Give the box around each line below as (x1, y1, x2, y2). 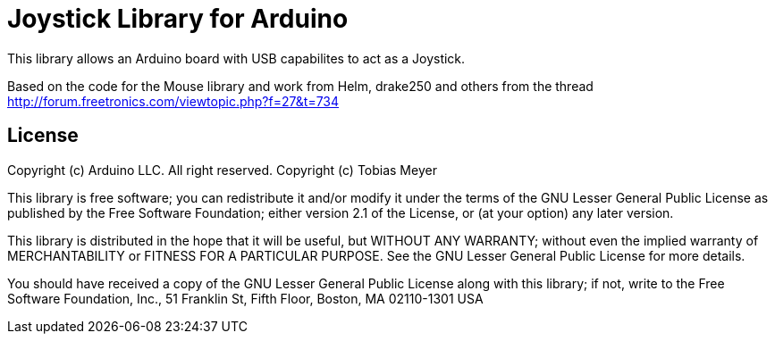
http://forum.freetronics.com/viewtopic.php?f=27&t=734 (7, 93, 340, 109)
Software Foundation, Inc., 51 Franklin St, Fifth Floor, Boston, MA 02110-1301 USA (7, 290, 484, 306)
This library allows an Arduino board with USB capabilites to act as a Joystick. (7, 50, 466, 66)
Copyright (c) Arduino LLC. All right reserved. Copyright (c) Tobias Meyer (7, 162, 437, 178)
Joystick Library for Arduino (7, 4, 349, 34)
